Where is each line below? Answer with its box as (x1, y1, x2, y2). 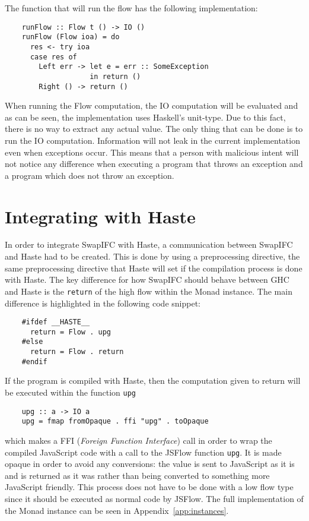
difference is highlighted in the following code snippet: (5, 296, 200, 309)
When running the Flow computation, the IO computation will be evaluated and (5, 99, 298, 112)
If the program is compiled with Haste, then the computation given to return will (5, 374, 301, 387)
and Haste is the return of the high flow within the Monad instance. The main (5, 285, 292, 297)
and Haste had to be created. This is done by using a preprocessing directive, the (5, 250, 300, 263)
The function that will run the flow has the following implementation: (5, 2, 258, 14)
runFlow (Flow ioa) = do (21, 33, 120, 42)
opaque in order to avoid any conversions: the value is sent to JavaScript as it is (5, 457, 295, 470)
